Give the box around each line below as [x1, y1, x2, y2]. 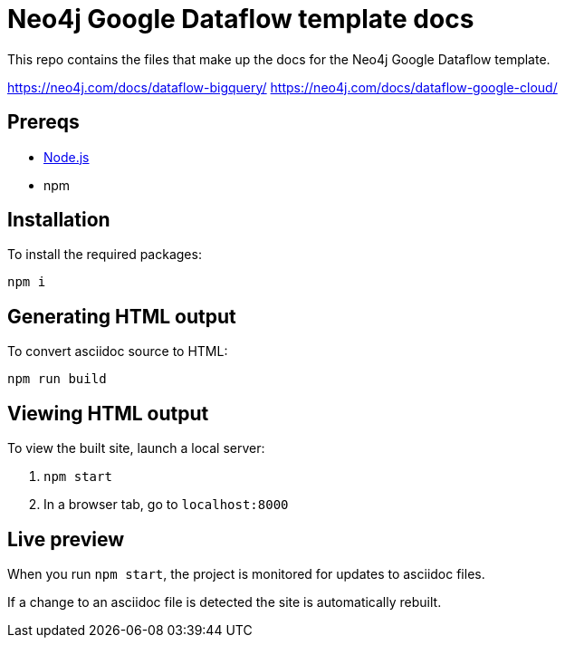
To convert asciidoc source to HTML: [7, 343, 228, 360]
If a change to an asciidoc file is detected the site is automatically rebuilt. [7, 593, 442, 610]
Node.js [43, 149, 90, 165]
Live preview [7, 527, 125, 551]
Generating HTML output [7, 304, 236, 328]
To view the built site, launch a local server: [7, 440, 265, 457]
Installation [7, 208, 110, 232]
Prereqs [7, 111, 80, 134]
